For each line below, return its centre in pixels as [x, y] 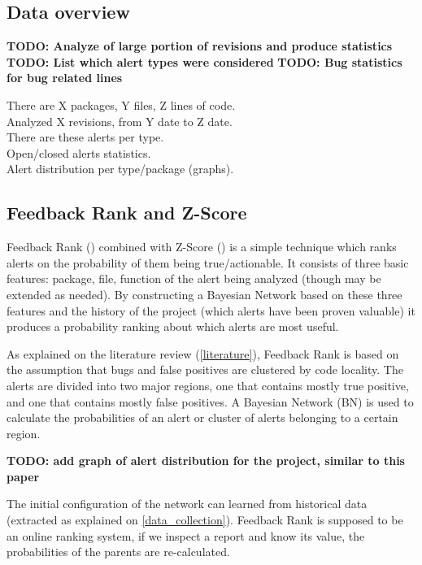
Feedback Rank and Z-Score [127, 213]
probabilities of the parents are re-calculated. [118, 552]
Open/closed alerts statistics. [79, 152]
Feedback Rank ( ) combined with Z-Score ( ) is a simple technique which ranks [202, 247]
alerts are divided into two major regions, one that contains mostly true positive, [208, 385]
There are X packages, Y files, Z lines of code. [121, 104]
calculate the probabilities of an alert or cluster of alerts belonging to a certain [202, 417]
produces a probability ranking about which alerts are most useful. [173, 326]
